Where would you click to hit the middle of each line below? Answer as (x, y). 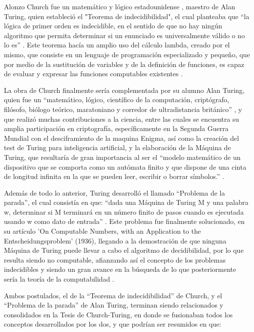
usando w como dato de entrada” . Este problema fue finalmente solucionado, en (124, 221)
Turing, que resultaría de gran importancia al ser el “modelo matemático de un (122, 157)
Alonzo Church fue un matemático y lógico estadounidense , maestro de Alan (120, 6)
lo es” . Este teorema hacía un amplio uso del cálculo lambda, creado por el (117, 45)
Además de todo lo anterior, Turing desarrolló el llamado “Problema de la (115, 192)
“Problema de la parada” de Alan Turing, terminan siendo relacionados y (114, 305)
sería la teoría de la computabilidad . (59, 279)
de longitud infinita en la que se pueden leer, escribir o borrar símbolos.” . (114, 176)
